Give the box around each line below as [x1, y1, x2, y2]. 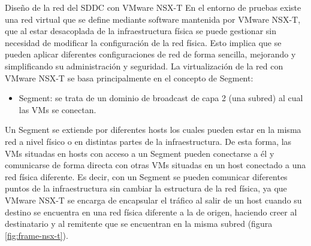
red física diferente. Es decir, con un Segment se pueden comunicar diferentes [5, 170, 288, 183]
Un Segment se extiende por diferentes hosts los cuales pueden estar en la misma [5, 123, 301, 136]
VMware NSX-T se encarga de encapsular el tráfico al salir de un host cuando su [5, 193, 302, 206]
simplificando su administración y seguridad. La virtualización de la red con [5, 59, 283, 72]
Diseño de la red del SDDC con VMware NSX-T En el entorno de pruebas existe [5, 1, 301, 13]
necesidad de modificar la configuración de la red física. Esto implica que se [5, 36, 282, 48]
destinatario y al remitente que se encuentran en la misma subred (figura [5, 217, 273, 230]
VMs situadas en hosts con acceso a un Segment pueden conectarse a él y [5, 147, 274, 159]
